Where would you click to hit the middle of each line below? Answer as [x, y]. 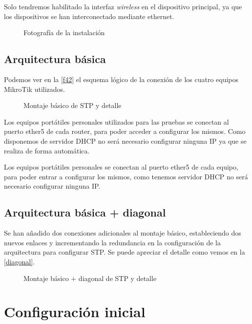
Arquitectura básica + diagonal [85, 212]
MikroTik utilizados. [34, 89]
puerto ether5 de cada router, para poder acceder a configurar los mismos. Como [125, 131]
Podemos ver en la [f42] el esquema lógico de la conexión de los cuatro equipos [121, 79]
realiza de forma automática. [47, 150]
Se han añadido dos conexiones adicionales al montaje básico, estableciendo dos [123, 233]
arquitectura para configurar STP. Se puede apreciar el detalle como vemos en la [125, 252]
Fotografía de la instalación [64, 32]
